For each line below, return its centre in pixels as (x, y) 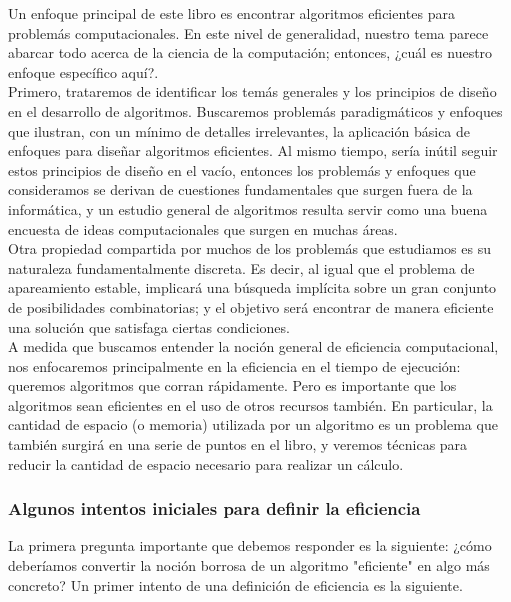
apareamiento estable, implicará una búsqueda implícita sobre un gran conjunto (252, 287)
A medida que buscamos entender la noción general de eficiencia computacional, (253, 346)
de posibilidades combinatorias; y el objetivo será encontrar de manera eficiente (251, 306)
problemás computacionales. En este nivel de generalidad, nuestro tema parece (248, 32)
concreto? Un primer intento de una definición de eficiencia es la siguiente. (235, 584)
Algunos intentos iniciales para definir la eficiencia (214, 508)
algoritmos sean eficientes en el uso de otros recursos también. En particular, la (250, 404)
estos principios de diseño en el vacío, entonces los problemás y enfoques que (242, 169)
